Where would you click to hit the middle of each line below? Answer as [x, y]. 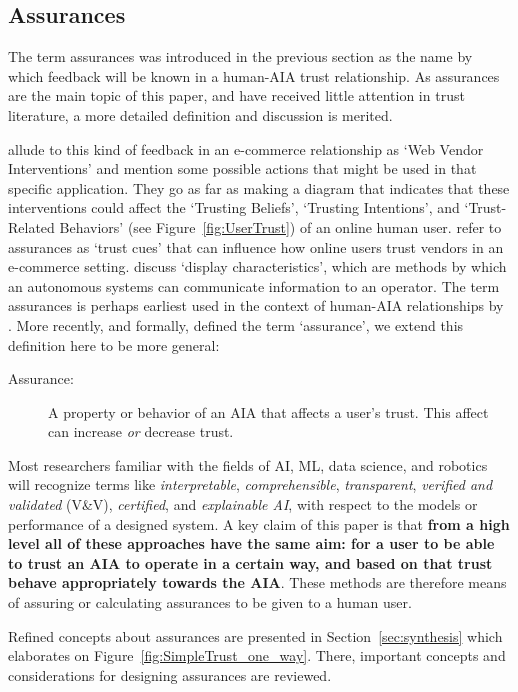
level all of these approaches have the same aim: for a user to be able [251, 543]
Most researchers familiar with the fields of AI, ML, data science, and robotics [248, 464]
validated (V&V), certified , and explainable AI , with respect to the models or [243, 504]
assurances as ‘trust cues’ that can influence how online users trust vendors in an [256, 246]
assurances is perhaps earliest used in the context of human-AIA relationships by [256, 305]
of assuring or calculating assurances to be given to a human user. [210, 602]
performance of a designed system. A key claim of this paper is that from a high [259, 523]
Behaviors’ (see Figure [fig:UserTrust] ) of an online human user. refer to [280, 226]
